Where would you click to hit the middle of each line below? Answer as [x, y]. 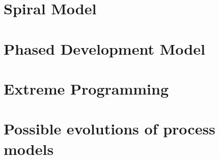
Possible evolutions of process [109, 129]
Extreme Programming [86, 88]
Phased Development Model [104, 48]
